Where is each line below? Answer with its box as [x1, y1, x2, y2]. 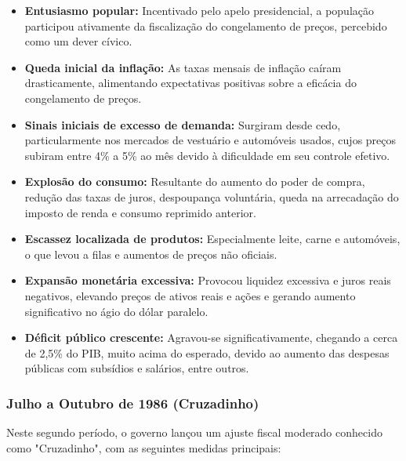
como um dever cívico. [24, 33, 132, 49]
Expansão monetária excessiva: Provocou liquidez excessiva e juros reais [24, 272, 391, 289]
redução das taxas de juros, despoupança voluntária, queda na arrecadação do [24, 188, 399, 205]
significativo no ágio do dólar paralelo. [24, 303, 208, 319]
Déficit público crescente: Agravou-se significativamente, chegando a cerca [24, 329, 398, 346]
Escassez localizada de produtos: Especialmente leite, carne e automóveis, [24, 230, 401, 247]
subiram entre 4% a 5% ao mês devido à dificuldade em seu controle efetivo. [24, 147, 390, 163]
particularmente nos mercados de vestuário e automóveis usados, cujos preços [24, 132, 397, 148]
